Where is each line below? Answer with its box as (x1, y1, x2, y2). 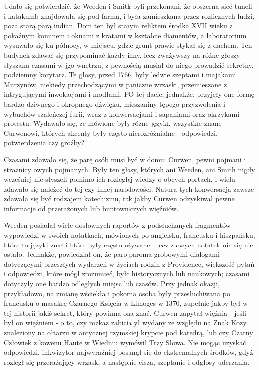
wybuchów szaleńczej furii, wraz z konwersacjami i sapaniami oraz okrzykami (4, 108, 240, 119)
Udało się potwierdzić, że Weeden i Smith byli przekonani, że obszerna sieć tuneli (4, 1, 252, 11)
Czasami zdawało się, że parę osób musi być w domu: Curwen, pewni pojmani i (4, 154, 246, 164)
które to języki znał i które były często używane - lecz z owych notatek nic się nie (4, 239, 253, 249)
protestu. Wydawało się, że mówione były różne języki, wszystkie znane (4, 118, 222, 128)
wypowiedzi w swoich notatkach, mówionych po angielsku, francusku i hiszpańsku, (4, 230, 255, 240)
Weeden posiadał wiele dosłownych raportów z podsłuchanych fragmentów (4, 220, 231, 230)
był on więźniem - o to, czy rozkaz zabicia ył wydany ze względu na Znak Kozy (4, 317, 247, 328)
